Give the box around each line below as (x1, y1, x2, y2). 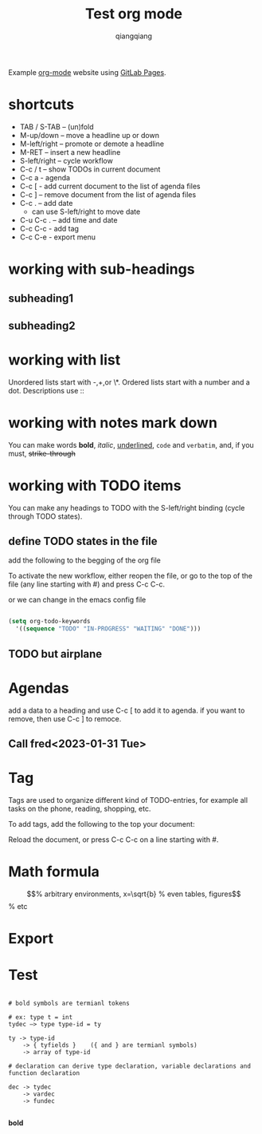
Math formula (8, 863, 100, 881)
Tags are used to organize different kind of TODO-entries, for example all (8, 795, 248, 804)
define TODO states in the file (8, 535, 158, 548)
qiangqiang (115, 31, 153, 41)
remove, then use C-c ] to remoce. (8, 713, 122, 723)
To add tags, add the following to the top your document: (8, 819, 195, 828)
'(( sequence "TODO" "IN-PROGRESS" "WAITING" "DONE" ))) (15, 625, 201, 633)
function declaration (8, 1069, 80, 1077)
